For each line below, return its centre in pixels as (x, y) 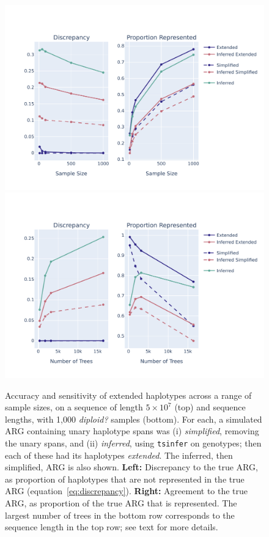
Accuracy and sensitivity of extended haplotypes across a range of (128, 395)
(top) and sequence (210, 407)
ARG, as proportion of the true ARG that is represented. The (121, 502)
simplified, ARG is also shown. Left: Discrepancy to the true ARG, (131, 467)
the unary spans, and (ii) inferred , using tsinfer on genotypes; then (133, 443)
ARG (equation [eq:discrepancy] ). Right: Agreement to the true (127, 491)
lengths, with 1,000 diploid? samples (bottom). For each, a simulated (134, 419)
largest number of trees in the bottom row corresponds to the (120, 515)
